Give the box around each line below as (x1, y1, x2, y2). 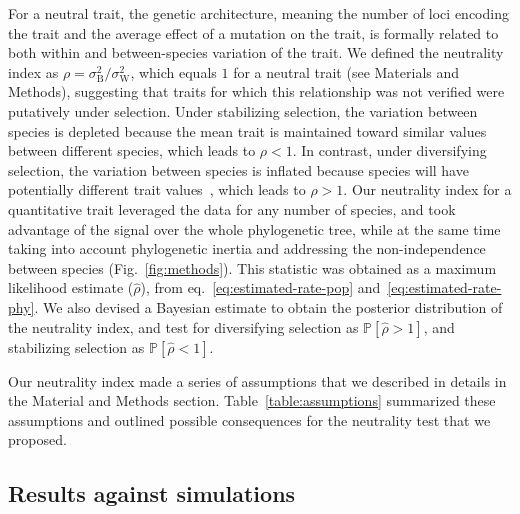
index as (8, 61, 59, 82)
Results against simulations (8, 478, 296, 509)
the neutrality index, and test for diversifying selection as (8, 316, 359, 337)
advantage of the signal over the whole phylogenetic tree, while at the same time (8, 218, 501, 239)
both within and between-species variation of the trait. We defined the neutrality (8, 42, 504, 63)
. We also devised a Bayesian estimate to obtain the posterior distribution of (34, 296, 503, 317)
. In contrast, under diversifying (292, 140, 487, 161)
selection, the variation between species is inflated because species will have (8, 159, 469, 180)
